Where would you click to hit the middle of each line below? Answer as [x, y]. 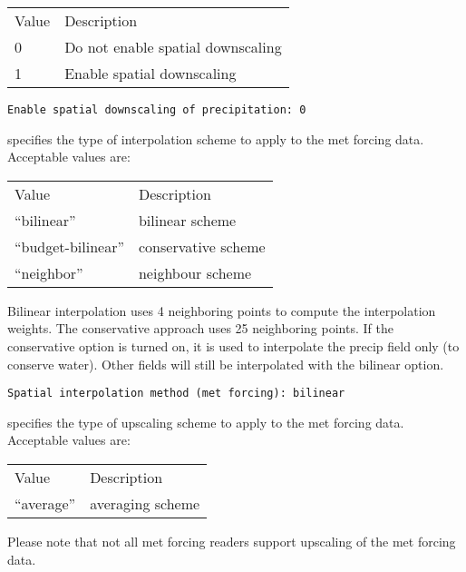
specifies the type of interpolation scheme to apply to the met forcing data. [216, 138]
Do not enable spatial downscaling [173, 47]
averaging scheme [145, 504]
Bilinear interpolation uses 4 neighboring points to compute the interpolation [222, 310]
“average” [45, 504]
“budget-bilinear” [69, 246]
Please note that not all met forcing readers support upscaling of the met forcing [232, 542]
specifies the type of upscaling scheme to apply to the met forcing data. [206, 422]
